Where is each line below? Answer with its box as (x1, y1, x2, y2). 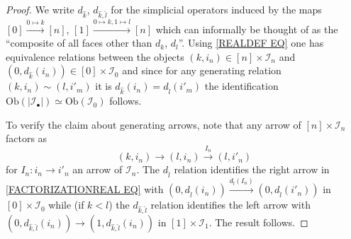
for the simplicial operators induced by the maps (111, 2, 322, 16)
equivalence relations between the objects (6, 49, 184, 64)
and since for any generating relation (122, 63, 282, 78)
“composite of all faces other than (6, 35, 152, 50)
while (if (48, 197, 84, 212)
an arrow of (72, 162, 123, 177)
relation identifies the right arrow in (174, 162, 330, 177)
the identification (204, 78, 279, 93)
